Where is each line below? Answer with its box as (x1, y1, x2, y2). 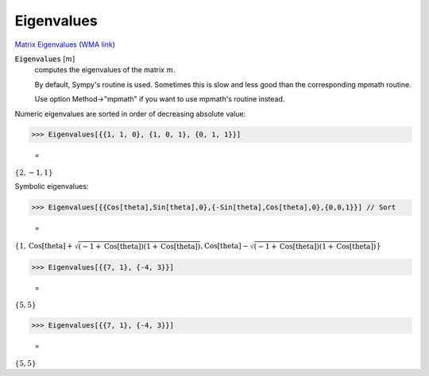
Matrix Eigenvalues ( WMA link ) (14, 40, 115, 49)
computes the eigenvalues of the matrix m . (34, 65, 176, 75)
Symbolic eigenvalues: (14, 182, 89, 191)
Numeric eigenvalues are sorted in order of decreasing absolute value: (14, 109, 246, 118)
